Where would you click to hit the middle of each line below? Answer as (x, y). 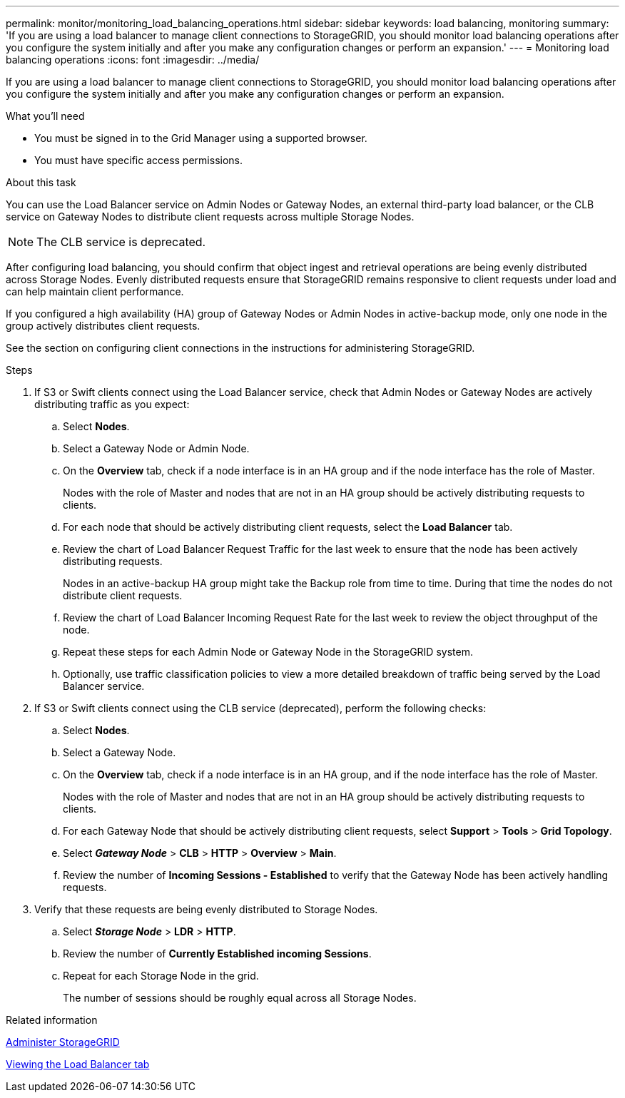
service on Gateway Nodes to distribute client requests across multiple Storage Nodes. (210, 217)
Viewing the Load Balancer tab (78, 1064)
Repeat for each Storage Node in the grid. (161, 976)
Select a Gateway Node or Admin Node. (156, 448)
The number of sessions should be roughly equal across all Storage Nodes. (240, 998)
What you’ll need (45, 116)
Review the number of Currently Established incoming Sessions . (217, 954)
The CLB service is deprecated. (121, 242)
